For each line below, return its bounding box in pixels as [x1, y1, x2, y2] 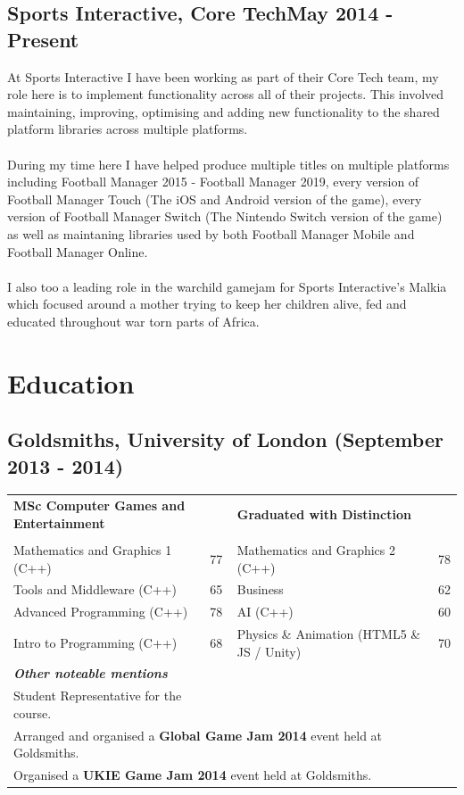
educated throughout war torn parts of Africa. [7, 311, 260, 330]
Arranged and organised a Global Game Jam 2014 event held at [13, 725, 383, 744]
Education [7, 364, 135, 401]
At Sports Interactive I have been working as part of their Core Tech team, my [7, 67, 439, 86]
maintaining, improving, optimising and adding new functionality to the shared [7, 102, 440, 120]
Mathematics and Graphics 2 [236, 540, 395, 559]
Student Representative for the [13, 686, 182, 705]
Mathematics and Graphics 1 [13, 540, 172, 559]
